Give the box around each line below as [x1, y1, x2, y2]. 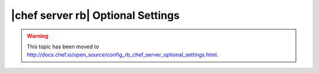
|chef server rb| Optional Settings [11, 9, 180, 22]
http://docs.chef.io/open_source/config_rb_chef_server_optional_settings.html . [27, 51, 219, 58]
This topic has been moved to [27, 43, 99, 50]
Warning [27, 32, 48, 39]
